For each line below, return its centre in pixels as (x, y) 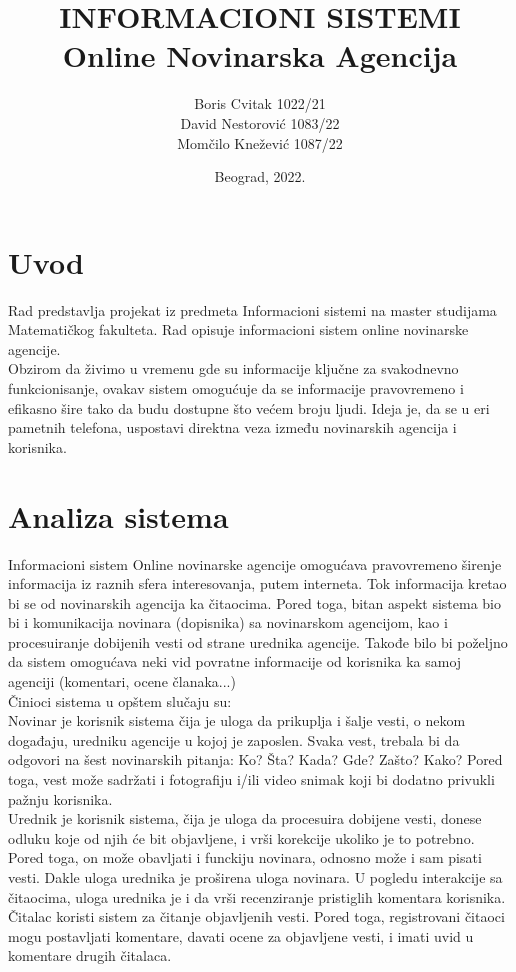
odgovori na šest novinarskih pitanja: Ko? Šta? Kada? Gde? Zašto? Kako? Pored (255, 759)
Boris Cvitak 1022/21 (260, 103)
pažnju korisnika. (60, 798)
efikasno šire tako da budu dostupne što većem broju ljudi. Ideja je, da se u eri (249, 407)
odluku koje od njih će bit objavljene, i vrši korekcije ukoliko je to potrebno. (241, 837)
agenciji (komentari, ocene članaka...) (122, 681)
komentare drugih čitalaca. (90, 955)
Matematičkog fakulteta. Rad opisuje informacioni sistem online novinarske (238, 329)
